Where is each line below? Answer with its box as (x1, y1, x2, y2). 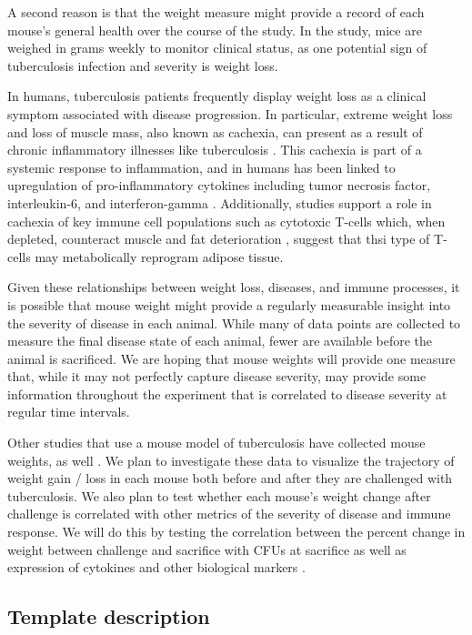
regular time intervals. (7, 402, 130, 421)
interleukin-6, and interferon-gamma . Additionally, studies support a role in (7, 193, 432, 212)
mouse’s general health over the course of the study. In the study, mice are (7, 20, 422, 39)
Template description (7, 602, 210, 630)
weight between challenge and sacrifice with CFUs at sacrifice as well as (7, 539, 407, 559)
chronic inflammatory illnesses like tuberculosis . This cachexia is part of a (7, 140, 422, 159)
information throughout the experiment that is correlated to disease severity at (7, 384, 447, 403)
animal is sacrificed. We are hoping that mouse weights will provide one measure (7, 348, 456, 368)
